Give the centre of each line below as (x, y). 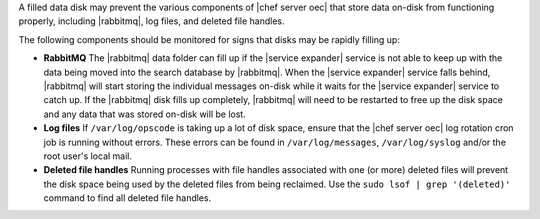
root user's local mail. (88, 156)
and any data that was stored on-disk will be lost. (145, 114)
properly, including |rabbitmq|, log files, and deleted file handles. (151, 21)
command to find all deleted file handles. (127, 198)
